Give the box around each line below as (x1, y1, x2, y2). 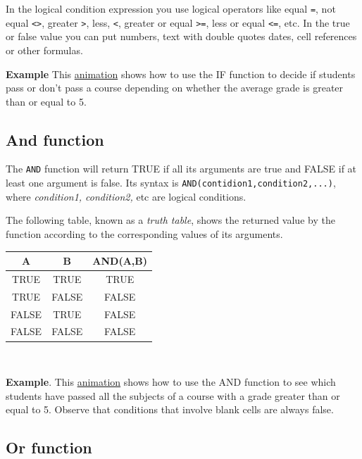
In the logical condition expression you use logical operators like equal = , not (6, 1, 336, 15)
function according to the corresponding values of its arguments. (6, 226, 283, 241)
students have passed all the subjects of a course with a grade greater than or (6, 388, 340, 403)
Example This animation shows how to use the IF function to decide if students (6, 66, 356, 81)
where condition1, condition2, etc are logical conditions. (6, 189, 246, 203)
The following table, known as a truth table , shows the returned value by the (6, 213, 335, 227)
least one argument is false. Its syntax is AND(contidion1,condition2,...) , (6, 175, 336, 190)
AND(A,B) (92, 253, 148, 268)
